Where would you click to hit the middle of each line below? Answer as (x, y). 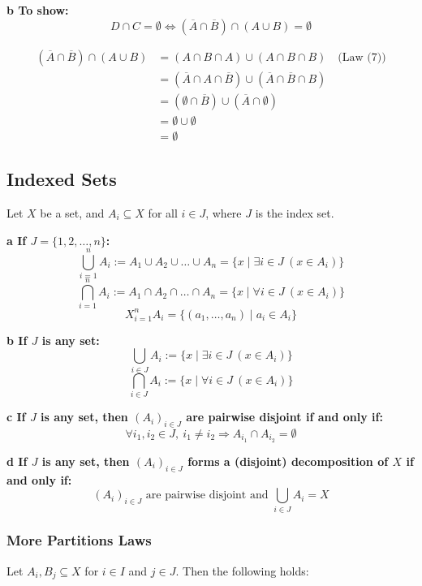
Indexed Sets (62, 179)
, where (224, 212)
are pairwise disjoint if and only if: (284, 417)
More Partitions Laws (79, 540)
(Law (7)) (362, 57)
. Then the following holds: (242, 570)
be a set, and (72, 212)
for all (163, 212)
